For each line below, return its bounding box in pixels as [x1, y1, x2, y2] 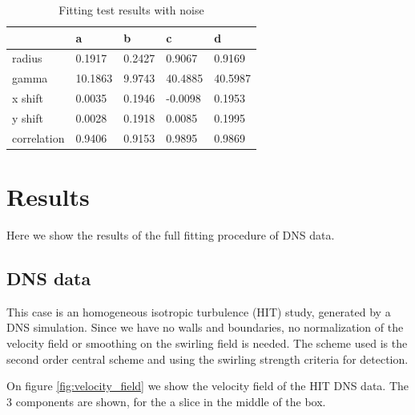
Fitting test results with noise [58, 2, 204, 18]
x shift [12, 90, 43, 107]
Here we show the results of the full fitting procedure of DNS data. [6, 227, 335, 244]
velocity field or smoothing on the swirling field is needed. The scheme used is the [6, 335, 408, 352]
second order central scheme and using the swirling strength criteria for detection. [6, 350, 409, 367]
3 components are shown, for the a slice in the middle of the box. [6, 393, 326, 409]
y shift [12, 109, 43, 126]
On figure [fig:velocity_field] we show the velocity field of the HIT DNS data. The [6, 377, 409, 394]
